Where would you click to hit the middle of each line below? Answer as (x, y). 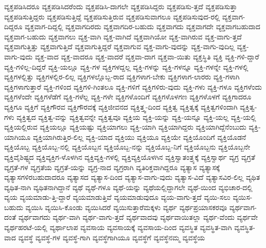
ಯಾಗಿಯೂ (17, 137)
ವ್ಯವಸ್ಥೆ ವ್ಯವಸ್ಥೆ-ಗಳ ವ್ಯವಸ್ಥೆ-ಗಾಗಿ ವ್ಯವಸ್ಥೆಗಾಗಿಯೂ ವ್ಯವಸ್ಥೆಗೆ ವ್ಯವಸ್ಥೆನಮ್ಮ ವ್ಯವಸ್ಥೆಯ (111, 237)
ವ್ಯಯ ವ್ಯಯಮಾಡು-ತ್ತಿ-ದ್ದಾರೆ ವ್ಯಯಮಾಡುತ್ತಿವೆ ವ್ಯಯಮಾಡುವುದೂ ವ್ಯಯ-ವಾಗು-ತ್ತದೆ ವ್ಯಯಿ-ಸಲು (117, 197)
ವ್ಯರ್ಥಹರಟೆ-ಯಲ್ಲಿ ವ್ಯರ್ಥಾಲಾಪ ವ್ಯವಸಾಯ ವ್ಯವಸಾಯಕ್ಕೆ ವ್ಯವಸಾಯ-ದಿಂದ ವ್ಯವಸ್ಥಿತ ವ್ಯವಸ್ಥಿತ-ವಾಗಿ (118, 227)
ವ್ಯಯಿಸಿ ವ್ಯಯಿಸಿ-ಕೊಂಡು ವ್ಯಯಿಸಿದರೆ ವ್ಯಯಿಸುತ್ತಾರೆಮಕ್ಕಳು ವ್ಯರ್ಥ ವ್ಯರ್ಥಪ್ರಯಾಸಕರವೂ (126, 207)
